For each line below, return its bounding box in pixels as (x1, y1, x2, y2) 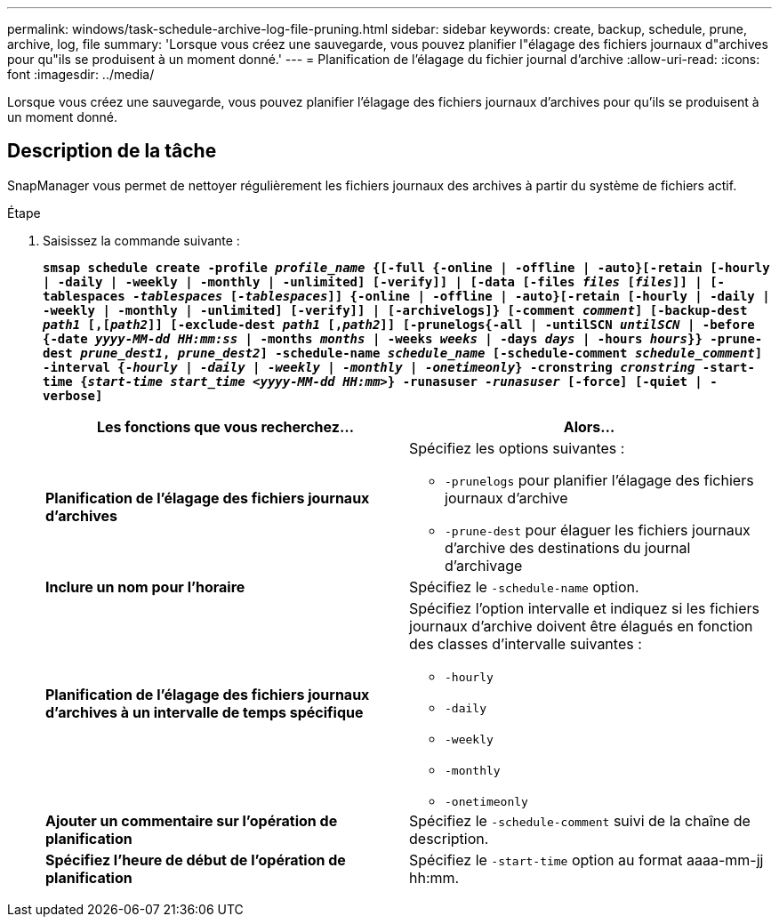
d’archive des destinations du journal (445, 538, 691, 557)
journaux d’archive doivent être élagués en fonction (409, 616, 753, 635)
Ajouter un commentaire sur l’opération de (45, 811, 338, 830)
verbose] (43, 388, 103, 403)
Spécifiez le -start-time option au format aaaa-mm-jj (409, 850, 764, 869)
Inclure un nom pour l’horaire (45, 577, 245, 596)
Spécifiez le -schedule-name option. (409, 577, 639, 596)
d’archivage (445, 556, 523, 574)
